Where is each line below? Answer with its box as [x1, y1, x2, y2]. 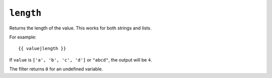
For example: [9, 34, 37, 40]
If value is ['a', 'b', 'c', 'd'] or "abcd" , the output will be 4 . [9, 56, 152, 62]
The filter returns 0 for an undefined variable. [9, 66, 103, 72]
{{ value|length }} [18, 45, 66, 51]
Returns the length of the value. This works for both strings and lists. [9, 25, 152, 31]
